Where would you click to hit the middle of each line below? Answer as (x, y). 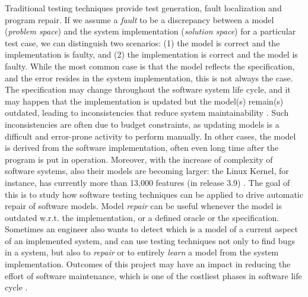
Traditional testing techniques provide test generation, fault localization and (143, 8)
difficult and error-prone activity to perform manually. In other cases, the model (150, 136)
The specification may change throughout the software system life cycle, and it (148, 89)
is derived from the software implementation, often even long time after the (142, 148)
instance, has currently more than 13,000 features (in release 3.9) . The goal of (147, 182)
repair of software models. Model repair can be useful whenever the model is (143, 206)
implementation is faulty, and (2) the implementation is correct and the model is (151, 54)
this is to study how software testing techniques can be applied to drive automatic (154, 194)
